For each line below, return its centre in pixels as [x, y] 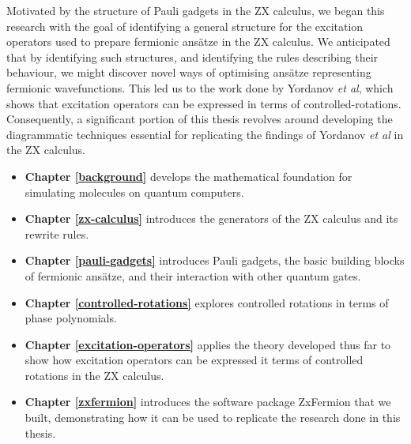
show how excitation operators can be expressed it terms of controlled [194, 360]
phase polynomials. [71, 318]
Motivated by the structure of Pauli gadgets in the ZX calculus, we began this [196, 10]
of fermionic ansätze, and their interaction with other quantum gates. [193, 275]
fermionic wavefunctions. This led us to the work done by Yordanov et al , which [200, 87]
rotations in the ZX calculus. [94, 375]
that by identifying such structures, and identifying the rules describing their [192, 56]
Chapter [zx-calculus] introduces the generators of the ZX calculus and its [211, 218]
